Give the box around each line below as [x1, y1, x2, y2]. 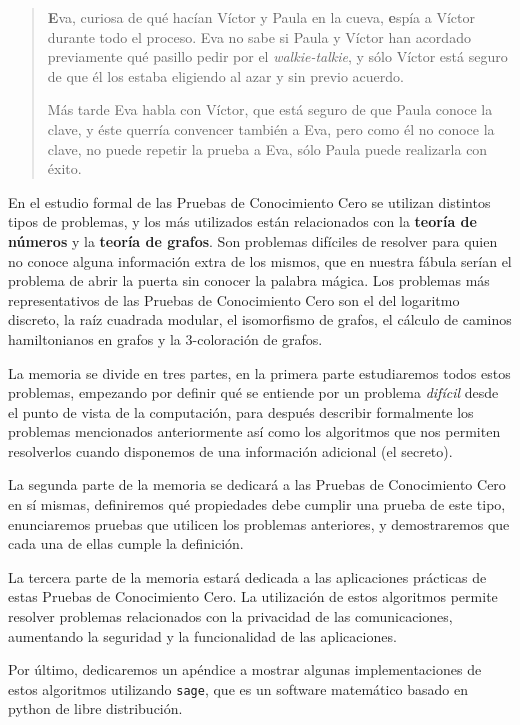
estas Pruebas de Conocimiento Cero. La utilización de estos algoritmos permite [8, 586, 498, 607]
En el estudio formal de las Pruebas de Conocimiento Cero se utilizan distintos [8, 191, 491, 212]
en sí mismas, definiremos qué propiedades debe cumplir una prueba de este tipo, [8, 494, 506, 515]
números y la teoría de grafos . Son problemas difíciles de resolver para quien [8, 230, 498, 251]
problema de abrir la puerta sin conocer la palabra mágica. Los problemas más [8, 270, 490, 291]
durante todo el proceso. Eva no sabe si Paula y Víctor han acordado [47, 26, 471, 47]
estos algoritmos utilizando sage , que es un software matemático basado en [8, 678, 469, 699]
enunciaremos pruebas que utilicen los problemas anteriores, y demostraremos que [8, 513, 510, 534]
